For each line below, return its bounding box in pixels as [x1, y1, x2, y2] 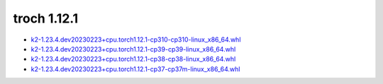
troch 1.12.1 [13, 11, 79, 26]
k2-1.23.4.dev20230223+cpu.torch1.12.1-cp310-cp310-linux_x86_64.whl [30, 35, 241, 44]
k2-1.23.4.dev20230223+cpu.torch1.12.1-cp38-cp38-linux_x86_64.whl [30, 55, 236, 64]
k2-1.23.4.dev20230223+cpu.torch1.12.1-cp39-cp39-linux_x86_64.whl [30, 44, 236, 53]
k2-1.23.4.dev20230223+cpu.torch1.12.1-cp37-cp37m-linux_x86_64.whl [30, 64, 240, 73]
